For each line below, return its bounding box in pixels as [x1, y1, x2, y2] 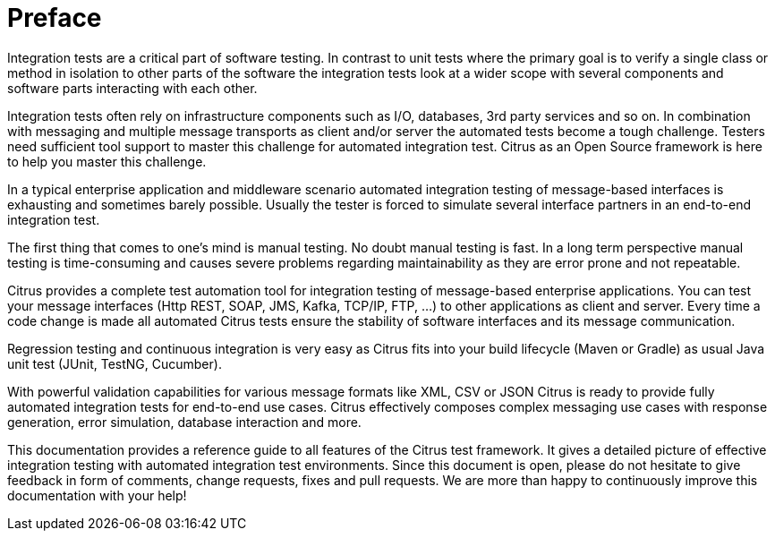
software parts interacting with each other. [7, 80, 258, 96]
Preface [7, 3, 102, 33]
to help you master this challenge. [7, 153, 207, 169]
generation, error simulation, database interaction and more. [7, 414, 362, 430]
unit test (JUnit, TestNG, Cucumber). [7, 355, 222, 371]
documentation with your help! [7, 487, 187, 503]
